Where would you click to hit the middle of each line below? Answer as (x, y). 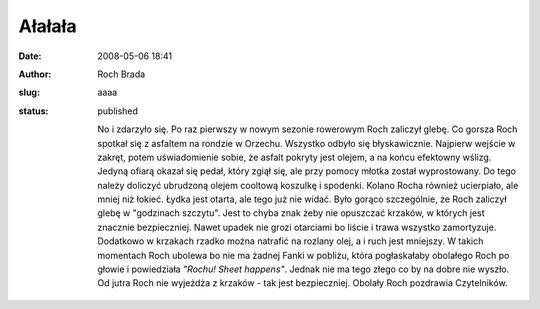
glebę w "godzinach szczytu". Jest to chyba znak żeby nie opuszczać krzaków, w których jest (291, 213)
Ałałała (47, 26)
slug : (29, 92)
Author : (35, 74)
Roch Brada (121, 74)
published (118, 111)
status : (33, 111)
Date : (30, 56)
